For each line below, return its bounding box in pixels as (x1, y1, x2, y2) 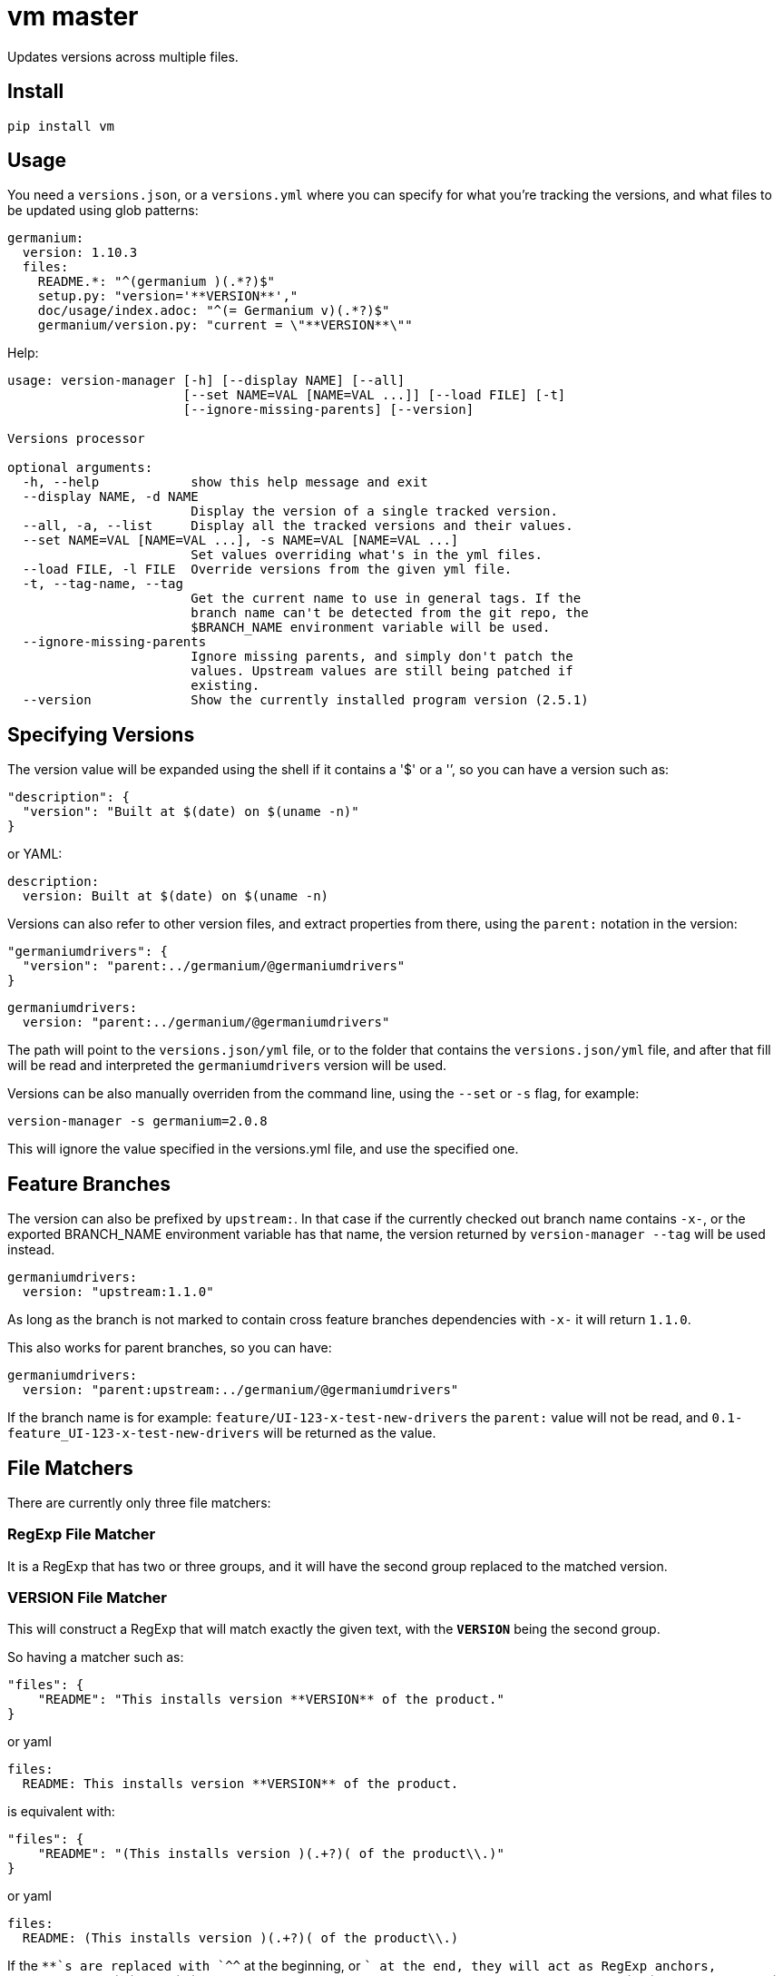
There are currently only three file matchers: (7, 1494, 271, 1510)
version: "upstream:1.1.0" (22, 1284, 214, 1300)
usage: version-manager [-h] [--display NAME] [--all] (7, 373, 406, 388)
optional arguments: (7, 460, 153, 476)
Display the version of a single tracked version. (191, 504, 558, 519)
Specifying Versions (7, 723, 195, 746)
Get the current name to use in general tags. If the (191, 591, 582, 606)
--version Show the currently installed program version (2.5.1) (22, 693, 589, 708)
